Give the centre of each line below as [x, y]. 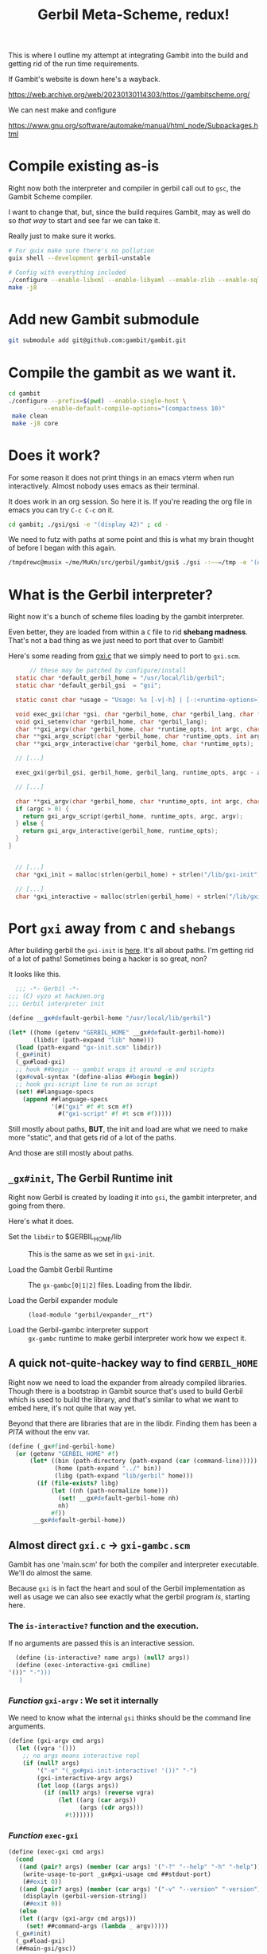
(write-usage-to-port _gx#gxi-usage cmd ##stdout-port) [117, 1874]
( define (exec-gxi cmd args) [56, 1852]
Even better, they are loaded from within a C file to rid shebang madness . [128, 632]
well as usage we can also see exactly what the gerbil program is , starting [129, 1597]
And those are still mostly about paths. [71, 1153]
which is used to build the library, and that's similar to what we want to [123, 1399]
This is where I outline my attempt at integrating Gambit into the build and [128, 55]
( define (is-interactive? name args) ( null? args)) [103, 1658]
